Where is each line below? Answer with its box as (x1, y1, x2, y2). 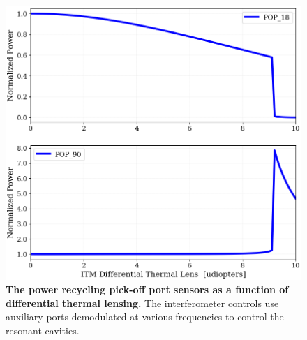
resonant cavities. (6, 323, 80, 337)
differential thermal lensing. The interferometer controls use (6, 295, 279, 310)
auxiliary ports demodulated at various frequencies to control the (6, 309, 284, 324)
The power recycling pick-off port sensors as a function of (6, 282, 289, 297)
